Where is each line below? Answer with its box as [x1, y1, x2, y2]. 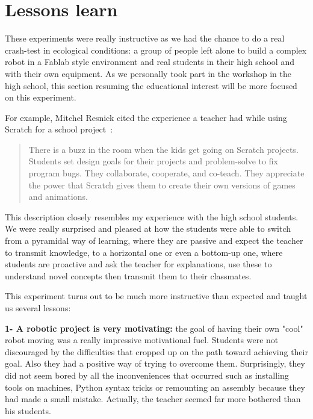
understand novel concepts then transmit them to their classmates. [5, 269, 252, 282]
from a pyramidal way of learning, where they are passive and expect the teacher [5, 234, 303, 247]
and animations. [28, 190, 88, 203]
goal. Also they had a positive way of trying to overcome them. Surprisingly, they [5, 357, 305, 370]
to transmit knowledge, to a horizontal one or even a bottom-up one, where [5, 246, 283, 258]
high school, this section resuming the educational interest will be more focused [5, 79, 297, 92]
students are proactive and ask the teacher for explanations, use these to [5, 258, 272, 270]
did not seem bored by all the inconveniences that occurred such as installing [5, 368, 289, 381]
